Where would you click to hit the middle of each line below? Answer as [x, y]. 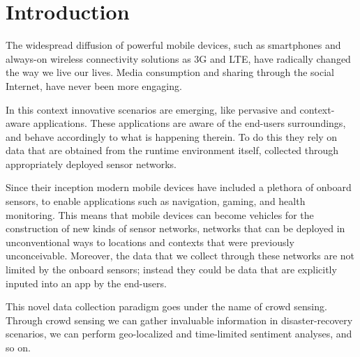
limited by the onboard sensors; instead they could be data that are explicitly [171, 269]
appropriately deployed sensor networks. [91, 164]
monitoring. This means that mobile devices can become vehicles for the [160, 214]
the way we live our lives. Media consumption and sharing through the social [170, 72]
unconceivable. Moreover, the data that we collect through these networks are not [180, 256]
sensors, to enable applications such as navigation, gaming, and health [156, 201]
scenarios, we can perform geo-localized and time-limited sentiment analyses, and [179, 334]
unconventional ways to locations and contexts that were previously [150, 242]
